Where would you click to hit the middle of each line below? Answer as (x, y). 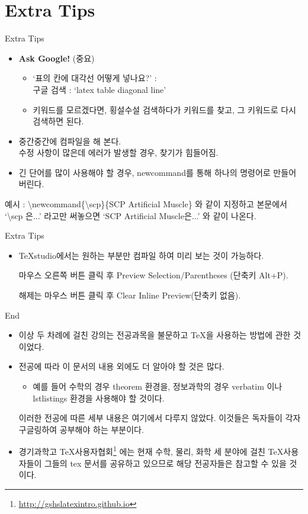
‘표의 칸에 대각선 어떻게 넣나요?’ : (95, 78)
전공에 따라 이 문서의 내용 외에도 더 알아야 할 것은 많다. (121, 366)
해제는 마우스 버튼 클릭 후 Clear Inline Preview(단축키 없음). (130, 295)
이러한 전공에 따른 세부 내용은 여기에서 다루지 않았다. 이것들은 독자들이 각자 (160, 418)
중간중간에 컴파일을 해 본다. (70, 141)
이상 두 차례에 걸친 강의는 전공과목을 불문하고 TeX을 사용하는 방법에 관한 (155, 335)
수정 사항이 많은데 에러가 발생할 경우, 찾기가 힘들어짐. (118, 152)
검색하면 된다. (58, 121)
